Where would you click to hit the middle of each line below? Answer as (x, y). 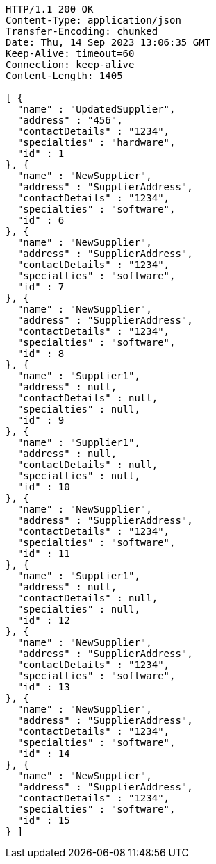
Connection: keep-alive (70, 65)
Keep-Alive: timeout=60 (70, 53)
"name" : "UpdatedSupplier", (96, 109)
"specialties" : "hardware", (96, 142)
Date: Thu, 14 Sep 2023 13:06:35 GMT (108, 42)
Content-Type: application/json (93, 20)
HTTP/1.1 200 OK (50, 9)
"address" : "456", (70, 120)
